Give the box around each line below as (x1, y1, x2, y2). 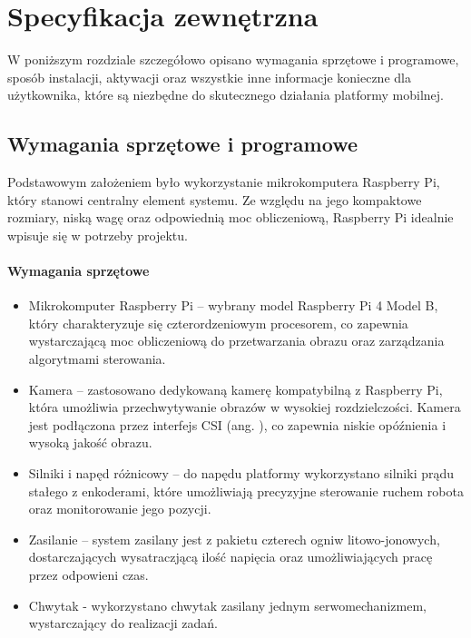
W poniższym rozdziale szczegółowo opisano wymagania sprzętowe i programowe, (7, 50, 459, 69)
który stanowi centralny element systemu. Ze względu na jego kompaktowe (7, 190, 422, 209)
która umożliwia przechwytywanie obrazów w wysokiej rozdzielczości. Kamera (28, 398, 461, 417)
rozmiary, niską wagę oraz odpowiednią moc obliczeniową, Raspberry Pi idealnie (7, 208, 454, 227)
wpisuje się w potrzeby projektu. (7, 225, 188, 244)
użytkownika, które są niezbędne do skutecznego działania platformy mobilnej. (7, 85, 444, 104)
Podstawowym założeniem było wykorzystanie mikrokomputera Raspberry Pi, (7, 172, 440, 191)
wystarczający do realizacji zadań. (28, 613, 219, 633)
